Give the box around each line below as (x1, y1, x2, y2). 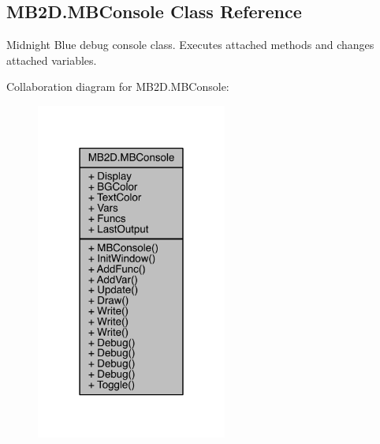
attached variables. (6, 51, 97, 68)
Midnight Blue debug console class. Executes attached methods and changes (6, 36, 374, 53)
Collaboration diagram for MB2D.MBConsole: (6, 78, 229, 95)
